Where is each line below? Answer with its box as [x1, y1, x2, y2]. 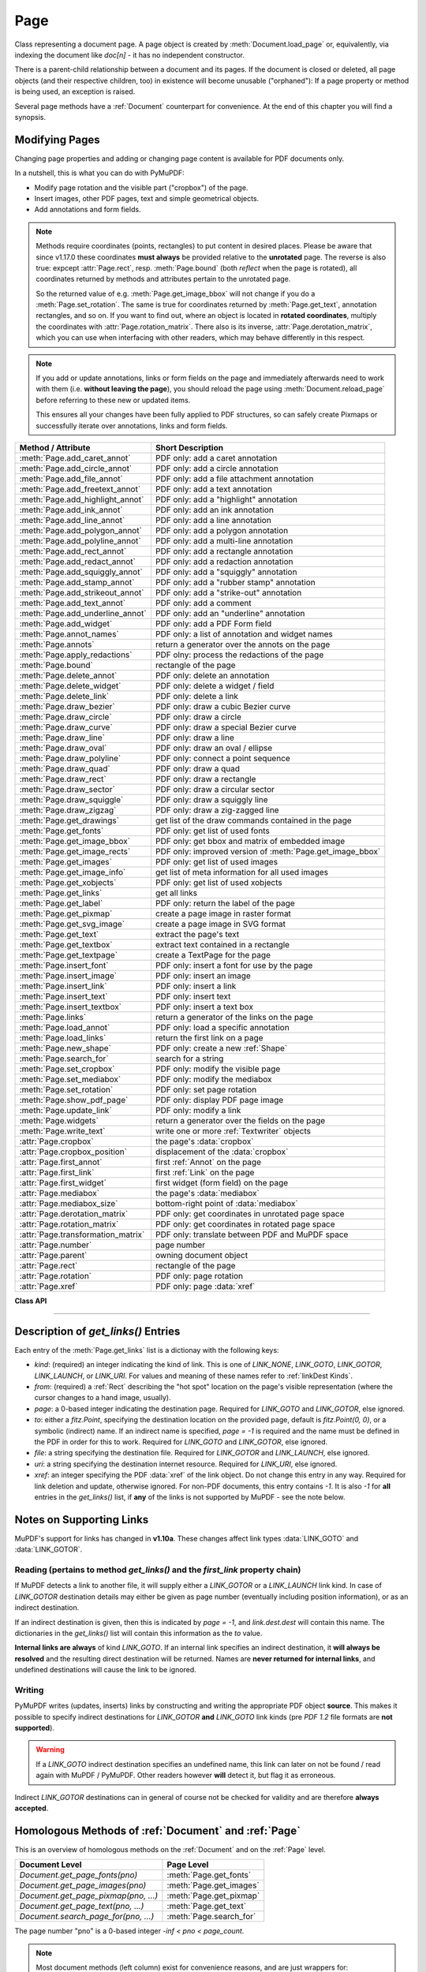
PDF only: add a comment [155, 598, 252, 608]
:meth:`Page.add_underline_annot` [19, 608, 148, 618]
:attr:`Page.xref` [19, 1281, 78, 1291]
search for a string [155, 1053, 224, 1064]
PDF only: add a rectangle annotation [155, 546, 293, 556]
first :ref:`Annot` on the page [155, 1156, 262, 1167]
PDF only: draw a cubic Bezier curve [155, 701, 291, 711]
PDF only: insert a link [155, 980, 237, 992]
